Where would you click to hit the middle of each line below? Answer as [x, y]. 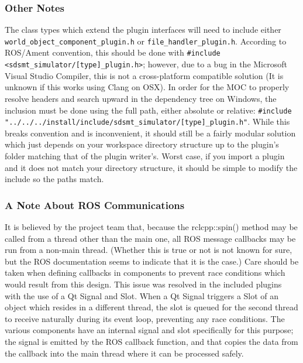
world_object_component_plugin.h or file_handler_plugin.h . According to [146, 41]
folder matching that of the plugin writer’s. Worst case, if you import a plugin [145, 156]
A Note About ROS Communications [95, 205]
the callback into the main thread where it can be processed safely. [124, 353]
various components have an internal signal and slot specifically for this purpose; [149, 330]
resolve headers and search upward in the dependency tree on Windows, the [141, 98]
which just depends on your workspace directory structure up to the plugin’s [142, 144]
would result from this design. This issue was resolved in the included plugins [143, 284]
